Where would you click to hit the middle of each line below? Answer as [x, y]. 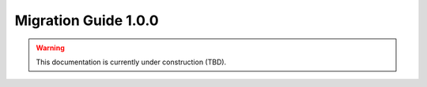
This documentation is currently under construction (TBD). [131, 62]
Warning [50, 48]
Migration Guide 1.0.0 [87, 20]
